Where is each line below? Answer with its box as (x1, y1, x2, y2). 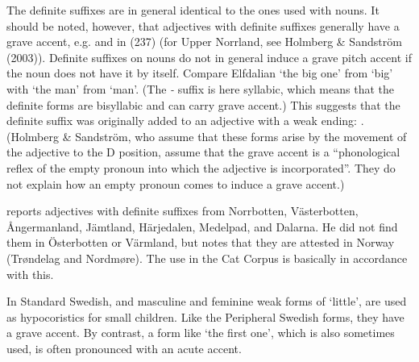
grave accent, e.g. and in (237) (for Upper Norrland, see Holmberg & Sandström (6, 33, 402, 50)
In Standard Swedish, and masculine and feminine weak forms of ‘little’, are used (6, 293, 407, 310)
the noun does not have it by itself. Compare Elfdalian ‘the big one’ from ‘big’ (6, 64, 393, 81)
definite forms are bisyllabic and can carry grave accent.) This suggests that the (6, 96, 400, 113)
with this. (6, 265, 54, 282)
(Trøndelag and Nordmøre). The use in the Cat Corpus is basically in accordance (6, 249, 408, 266)
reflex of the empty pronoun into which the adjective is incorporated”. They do (6, 159, 396, 176)
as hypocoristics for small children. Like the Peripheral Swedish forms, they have (6, 308, 404, 325)
